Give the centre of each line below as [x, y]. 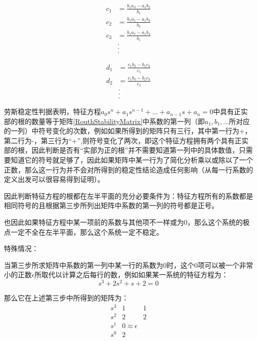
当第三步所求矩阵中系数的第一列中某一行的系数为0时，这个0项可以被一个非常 [128, 265]
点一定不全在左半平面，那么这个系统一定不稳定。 [84, 232]
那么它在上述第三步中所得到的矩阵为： [66, 298]
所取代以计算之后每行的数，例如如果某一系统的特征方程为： [131, 275]
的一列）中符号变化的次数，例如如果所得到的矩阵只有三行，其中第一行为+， [128, 131]
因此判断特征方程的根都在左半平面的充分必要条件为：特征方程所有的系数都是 [128, 195]
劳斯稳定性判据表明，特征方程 [52, 111]
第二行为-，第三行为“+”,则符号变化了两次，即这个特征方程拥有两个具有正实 [126, 140]
